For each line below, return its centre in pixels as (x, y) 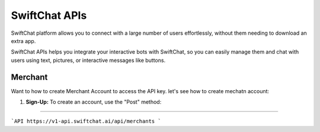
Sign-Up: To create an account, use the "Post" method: (94, 102)
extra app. (23, 41)
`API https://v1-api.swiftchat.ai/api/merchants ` (86, 121)
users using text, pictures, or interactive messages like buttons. (88, 60)
